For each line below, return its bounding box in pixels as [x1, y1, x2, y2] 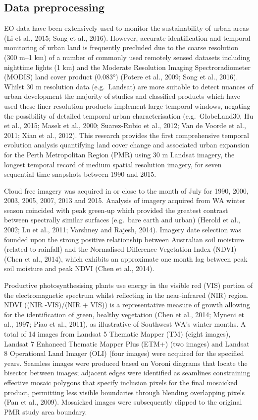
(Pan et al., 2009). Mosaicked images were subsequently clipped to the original [4, 397, 242, 407]
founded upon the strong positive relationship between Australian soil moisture [4, 234, 244, 244]
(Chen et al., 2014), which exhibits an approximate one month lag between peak [4, 253, 248, 264]
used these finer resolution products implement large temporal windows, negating [4, 100, 251, 111]
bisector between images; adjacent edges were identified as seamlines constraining [4, 367, 251, 378]
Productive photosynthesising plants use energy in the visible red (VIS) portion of [4, 280, 253, 290]
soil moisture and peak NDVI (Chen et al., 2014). [4, 263, 155, 274]
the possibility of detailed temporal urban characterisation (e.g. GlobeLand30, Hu [4, 110, 254, 121]
